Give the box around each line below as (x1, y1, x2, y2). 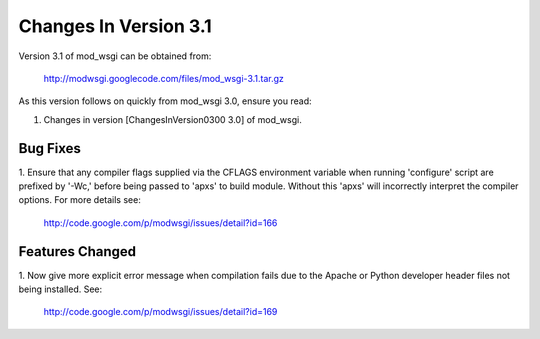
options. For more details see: (18, 194, 142, 206)
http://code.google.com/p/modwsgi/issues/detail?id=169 (43, 306, 278, 318)
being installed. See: (18, 283, 103, 295)
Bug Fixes (18, 140, 82, 157)
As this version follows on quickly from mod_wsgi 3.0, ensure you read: (18, 95, 312, 107)
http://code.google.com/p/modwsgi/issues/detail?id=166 (43, 216, 278, 229)
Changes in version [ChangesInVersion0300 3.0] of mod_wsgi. (43, 113, 302, 125)
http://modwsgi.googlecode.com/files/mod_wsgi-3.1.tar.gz (43, 72, 285, 84)
